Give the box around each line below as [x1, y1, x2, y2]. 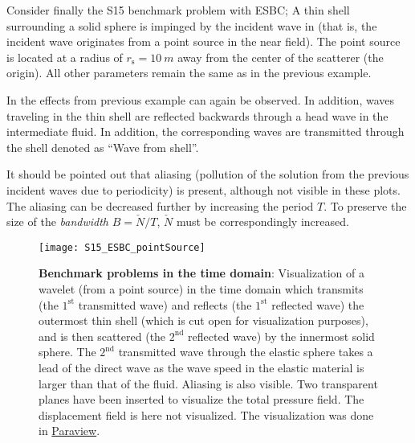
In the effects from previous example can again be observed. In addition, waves [6, 91, 394, 108]
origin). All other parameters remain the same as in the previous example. [6, 64, 372, 81]
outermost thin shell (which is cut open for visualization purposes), [39, 312, 368, 329]
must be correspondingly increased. [176, 213, 349, 230]
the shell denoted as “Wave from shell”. [6, 138, 199, 155]
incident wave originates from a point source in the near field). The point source [6, 33, 401, 50]
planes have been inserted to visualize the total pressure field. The [39, 391, 364, 408]
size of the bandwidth [6, 213, 109, 230]
